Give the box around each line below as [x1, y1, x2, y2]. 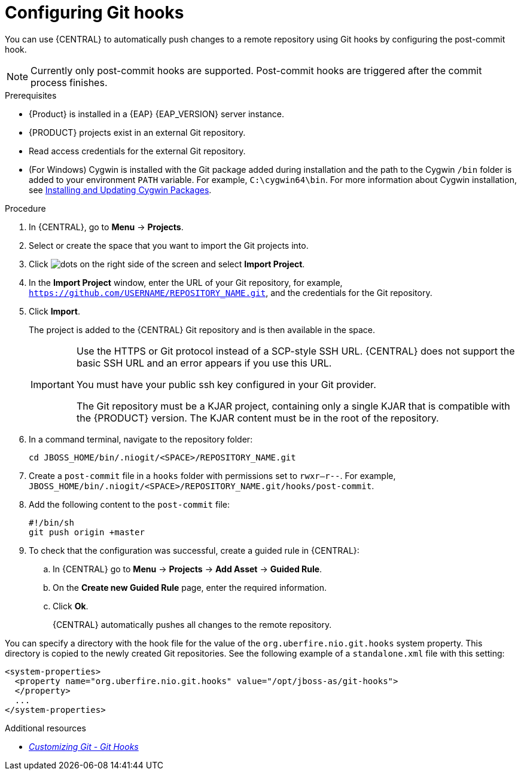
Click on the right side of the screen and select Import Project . [29, 258, 305, 269]
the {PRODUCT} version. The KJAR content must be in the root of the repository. [76, 411, 439, 424]
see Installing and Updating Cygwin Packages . [29, 184, 212, 195]
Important [31, 378, 74, 390]
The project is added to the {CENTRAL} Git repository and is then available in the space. [29, 324, 376, 335]
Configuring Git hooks [5, 2, 184, 23]
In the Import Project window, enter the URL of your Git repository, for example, [29, 277, 343, 288]
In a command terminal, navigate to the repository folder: [29, 434, 253, 444]
